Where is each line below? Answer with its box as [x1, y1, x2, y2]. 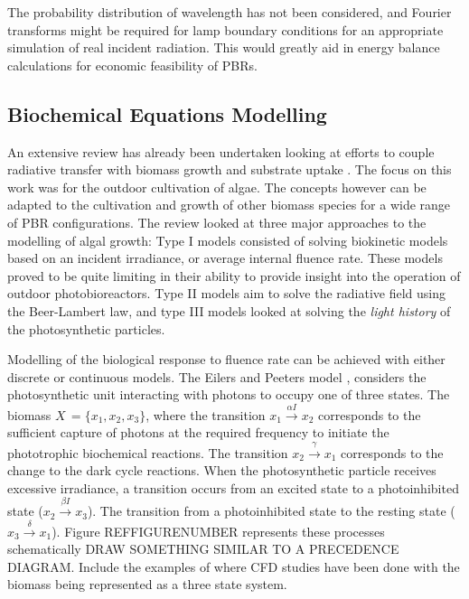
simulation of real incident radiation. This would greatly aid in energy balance [7, 38, 440, 57]
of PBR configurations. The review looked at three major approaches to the [7, 212, 427, 231]
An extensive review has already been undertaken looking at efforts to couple [7, 142, 435, 161]
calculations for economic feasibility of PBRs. [7, 55, 258, 74]
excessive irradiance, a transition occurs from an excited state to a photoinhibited [7, 478, 459, 497]
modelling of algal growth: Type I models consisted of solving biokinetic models [7, 230, 448, 249]
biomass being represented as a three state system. [7, 575, 287, 594]
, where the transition [145, 405, 266, 424]
